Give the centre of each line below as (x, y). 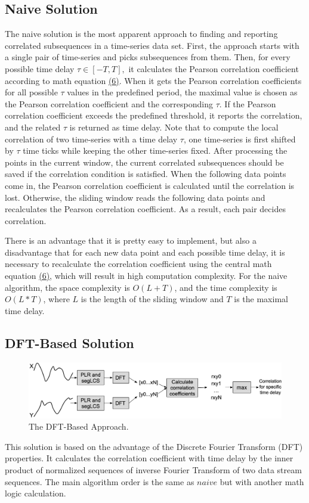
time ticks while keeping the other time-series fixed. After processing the (155, 150)
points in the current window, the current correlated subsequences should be (144, 162)
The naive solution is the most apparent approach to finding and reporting (141, 34)
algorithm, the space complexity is (67, 287)
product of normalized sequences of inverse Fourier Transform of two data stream (153, 470)
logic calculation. (35, 493)
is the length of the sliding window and (152, 299)
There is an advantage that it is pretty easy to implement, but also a (131, 240)
